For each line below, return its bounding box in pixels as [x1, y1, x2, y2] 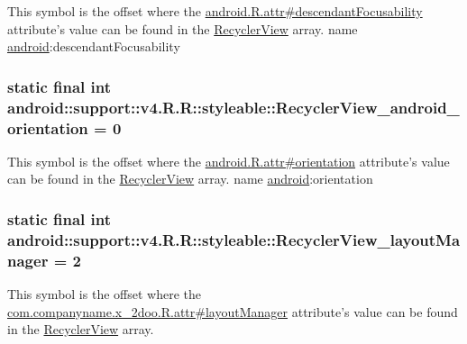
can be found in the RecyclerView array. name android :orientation [7, 169, 373, 188]
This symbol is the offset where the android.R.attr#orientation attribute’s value [7, 151, 450, 170]
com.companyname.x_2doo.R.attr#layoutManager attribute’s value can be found [7, 302, 458, 321]
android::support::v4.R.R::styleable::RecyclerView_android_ [7, 95, 460, 118]
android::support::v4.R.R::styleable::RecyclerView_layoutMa [7, 228, 461, 250]
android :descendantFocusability [7, 37, 180, 56]
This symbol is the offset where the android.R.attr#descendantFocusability [7, 2, 423, 20]
